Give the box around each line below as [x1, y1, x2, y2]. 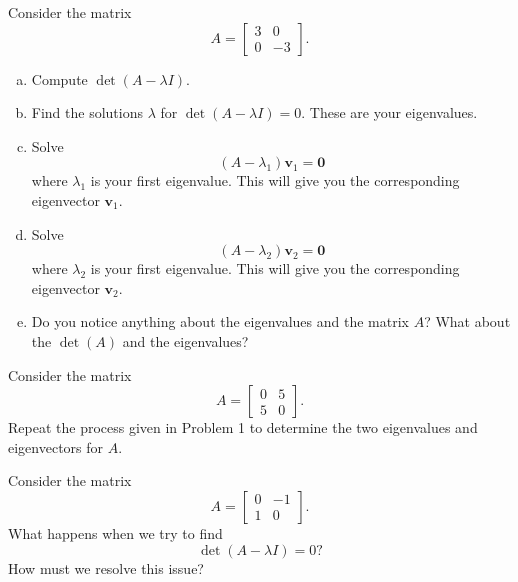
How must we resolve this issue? [8, 557, 204, 578]
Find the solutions [31, 102, 143, 123]
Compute [31, 68, 88, 89]
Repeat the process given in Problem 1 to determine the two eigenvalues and [8, 417, 478, 438]
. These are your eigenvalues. [301, 102, 478, 123]
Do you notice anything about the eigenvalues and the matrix [31, 311, 409, 332]
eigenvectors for [8, 436, 104, 457]
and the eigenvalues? [122, 330, 249, 351]
